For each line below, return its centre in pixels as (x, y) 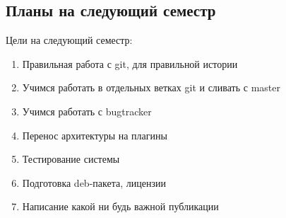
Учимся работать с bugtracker (87, 111)
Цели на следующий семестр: (69, 40)
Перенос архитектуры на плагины (95, 135)
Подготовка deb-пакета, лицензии (94, 182)
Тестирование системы (71, 159)
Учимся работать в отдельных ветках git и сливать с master (151, 87)
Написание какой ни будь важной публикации (120, 206)
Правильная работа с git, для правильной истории (130, 63)
